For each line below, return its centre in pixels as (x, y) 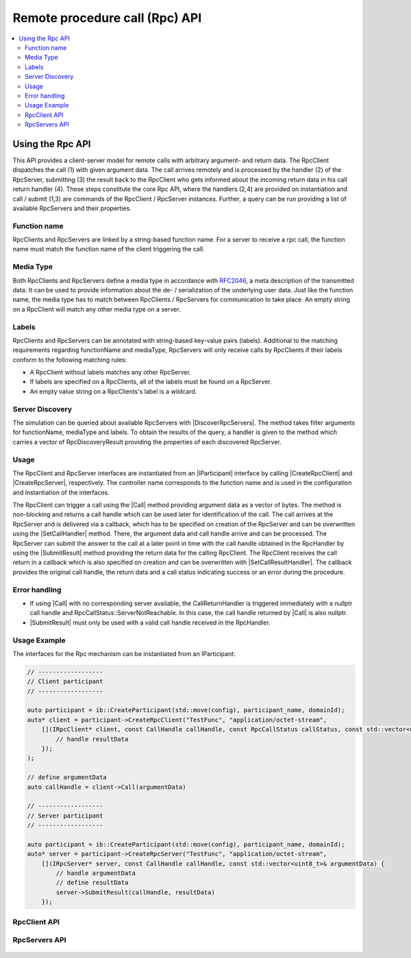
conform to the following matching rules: (70, 360)
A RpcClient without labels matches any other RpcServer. (110, 373)
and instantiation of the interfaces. (61, 492)
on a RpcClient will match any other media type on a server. (97, 309)
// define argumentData (67, 778)
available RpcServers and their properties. (72, 208)
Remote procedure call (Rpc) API (107, 18)
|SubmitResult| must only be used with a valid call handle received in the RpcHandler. (150, 622)
